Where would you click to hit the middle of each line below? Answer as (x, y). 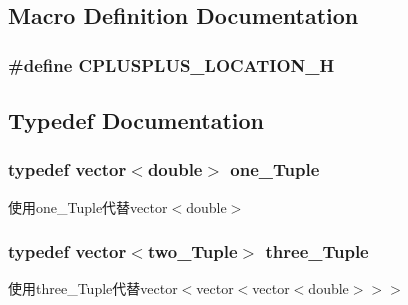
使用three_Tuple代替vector (93, 288)
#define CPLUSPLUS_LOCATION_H (171, 64)
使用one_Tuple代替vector (88, 206)
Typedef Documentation (136, 120)
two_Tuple (192, 251)
